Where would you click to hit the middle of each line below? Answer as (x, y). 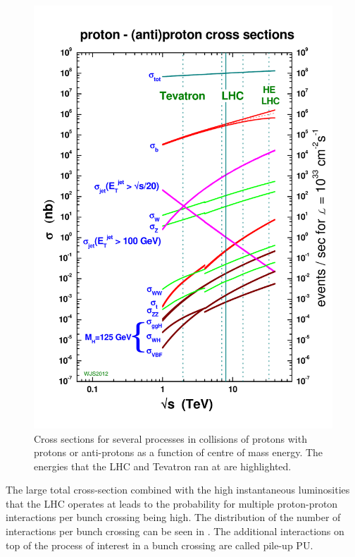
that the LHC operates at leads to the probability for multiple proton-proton (172, 503)
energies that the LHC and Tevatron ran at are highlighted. (163, 466)
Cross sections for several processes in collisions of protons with (170, 438)
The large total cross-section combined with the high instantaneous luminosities (178, 490)
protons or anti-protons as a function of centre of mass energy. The (179, 452)
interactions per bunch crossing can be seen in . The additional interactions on (175, 531)
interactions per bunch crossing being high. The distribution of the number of (173, 517)
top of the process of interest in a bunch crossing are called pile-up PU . (160, 545)
